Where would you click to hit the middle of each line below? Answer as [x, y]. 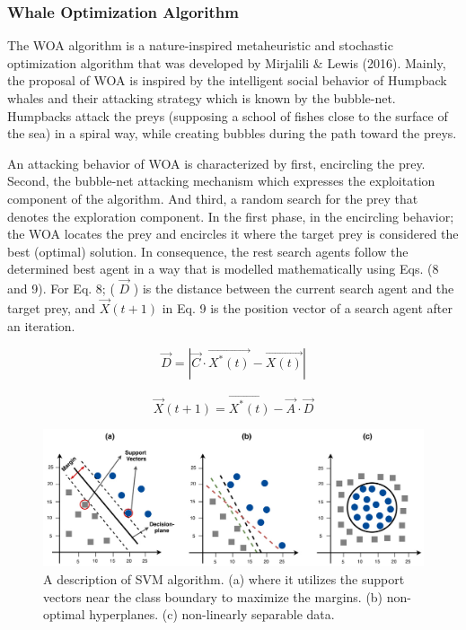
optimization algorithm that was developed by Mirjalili [158, 62]
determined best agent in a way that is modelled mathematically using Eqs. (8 [223, 269]
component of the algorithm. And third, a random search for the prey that [213, 198]
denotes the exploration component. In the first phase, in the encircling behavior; [231, 216]
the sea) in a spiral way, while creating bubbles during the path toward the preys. [232, 133]
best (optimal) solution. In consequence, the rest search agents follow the [208, 251]
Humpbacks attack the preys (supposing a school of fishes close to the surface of [228, 115]
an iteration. [41, 325]
